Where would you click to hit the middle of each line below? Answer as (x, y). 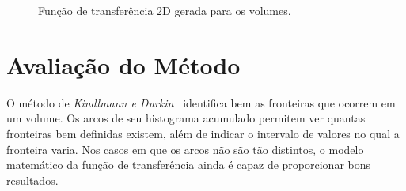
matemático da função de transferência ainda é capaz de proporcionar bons (189, 165)
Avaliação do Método (123, 64)
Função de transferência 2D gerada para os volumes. (165, 10)
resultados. (32, 180)
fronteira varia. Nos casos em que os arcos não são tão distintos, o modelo (185, 149)
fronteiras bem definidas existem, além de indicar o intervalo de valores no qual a (203, 133)
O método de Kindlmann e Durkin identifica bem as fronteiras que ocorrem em (201, 102)
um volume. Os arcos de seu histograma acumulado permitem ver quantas (186, 118)
